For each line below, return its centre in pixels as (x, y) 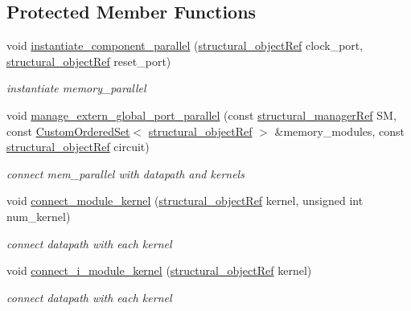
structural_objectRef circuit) (78, 147)
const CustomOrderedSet (68, 131)
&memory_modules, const (340, 131)
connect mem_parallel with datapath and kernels (125, 173)
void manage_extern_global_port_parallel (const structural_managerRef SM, (201, 115)
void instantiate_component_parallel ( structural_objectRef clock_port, (185, 45)
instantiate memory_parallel (76, 88)
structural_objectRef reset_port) (89, 61)
